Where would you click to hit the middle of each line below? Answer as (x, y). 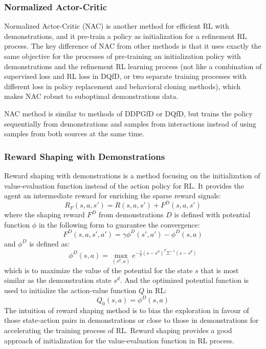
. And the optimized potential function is (184, 280)
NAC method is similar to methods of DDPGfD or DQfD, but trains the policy (128, 113)
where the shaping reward (45, 214)
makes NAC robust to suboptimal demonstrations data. (91, 96)
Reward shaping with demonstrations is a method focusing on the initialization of (132, 175)
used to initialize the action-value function (70, 290)
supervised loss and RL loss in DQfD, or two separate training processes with (125, 76)
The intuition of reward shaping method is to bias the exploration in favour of (127, 310)
